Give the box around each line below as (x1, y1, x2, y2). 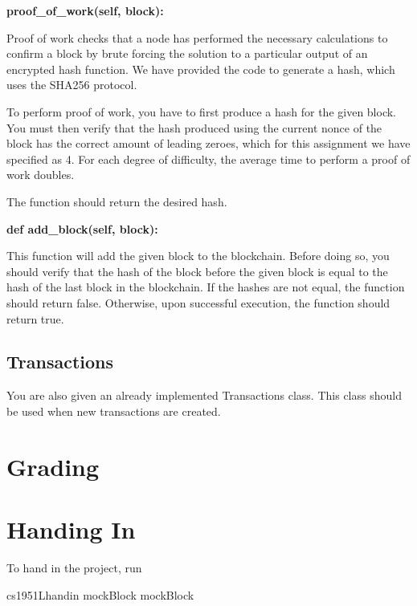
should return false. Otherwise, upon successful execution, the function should (6, 294, 390, 311)
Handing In (6, 513, 136, 546)
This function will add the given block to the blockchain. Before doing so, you (6, 247, 390, 264)
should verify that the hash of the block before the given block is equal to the (6, 262, 388, 279)
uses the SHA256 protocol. (6, 76, 137, 93)
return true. (6, 310, 64, 327)
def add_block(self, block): (6, 220, 158, 237)
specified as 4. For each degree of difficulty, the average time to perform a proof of (6, 150, 411, 167)
